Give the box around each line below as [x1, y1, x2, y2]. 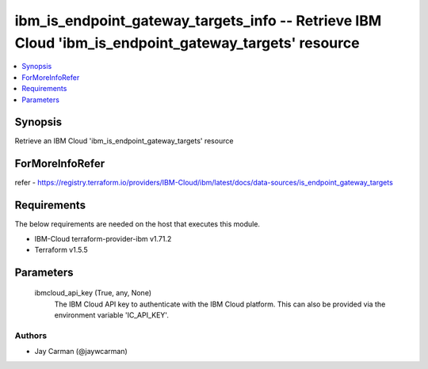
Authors [14, 329, 48, 340]
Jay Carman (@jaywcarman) [34, 347, 128, 356]
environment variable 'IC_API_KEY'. [54, 310, 170, 320]
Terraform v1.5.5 [34, 245, 89, 255]
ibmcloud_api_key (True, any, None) [34, 288, 152, 298]
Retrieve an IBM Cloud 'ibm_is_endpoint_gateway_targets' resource [14, 136, 234, 146]
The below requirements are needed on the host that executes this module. [14, 219, 261, 229]
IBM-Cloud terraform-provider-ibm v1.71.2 [34, 234, 172, 243]
